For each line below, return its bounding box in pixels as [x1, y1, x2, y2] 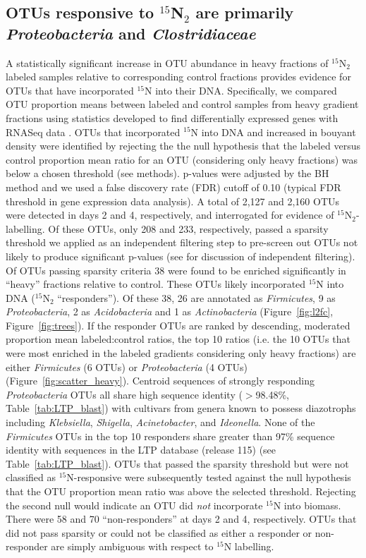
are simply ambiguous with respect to [51, 539, 214, 554]
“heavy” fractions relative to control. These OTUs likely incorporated [6, 277, 306, 291]
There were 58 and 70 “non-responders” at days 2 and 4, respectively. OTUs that [6, 511, 357, 526]
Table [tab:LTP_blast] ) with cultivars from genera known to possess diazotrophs [6, 401, 356, 416]
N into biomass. [273, 497, 341, 512]
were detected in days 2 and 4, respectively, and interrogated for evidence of [6, 207, 334, 222]
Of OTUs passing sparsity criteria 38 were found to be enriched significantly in [6, 262, 346, 277]
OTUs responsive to [6, 1, 154, 23]
